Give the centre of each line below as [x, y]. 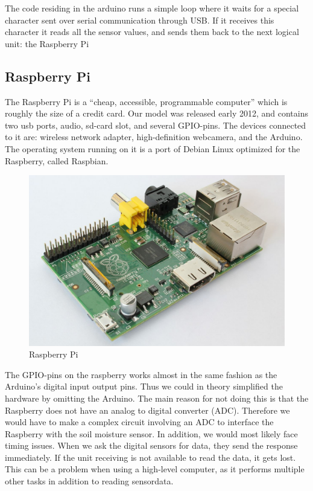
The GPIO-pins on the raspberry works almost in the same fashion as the [141, 374]
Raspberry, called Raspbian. [57, 160]
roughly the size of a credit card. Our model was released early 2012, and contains [156, 113]
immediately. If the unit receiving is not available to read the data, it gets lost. [150, 457]
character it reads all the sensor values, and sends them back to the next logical [152, 32]
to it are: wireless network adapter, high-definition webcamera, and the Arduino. [154, 137]
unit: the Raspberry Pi [47, 43]
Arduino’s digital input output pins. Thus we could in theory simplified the [144, 386]
